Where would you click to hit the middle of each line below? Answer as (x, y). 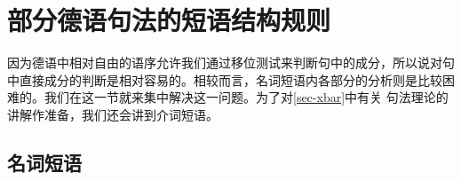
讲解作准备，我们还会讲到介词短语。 (113, 114)
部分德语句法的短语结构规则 (169, 20)
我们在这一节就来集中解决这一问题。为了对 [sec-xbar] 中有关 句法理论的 (246, 97)
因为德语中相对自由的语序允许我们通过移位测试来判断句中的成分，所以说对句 (231, 63)
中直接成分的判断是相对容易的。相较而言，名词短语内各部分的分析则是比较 (225, 79)
